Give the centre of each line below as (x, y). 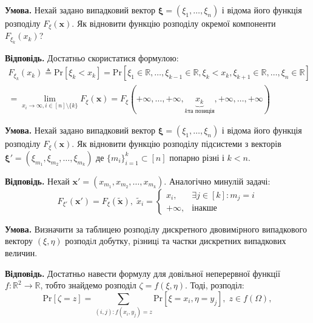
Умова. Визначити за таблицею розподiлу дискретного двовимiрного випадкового (156, 229)
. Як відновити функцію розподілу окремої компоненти (174, 23)
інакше (204, 209)
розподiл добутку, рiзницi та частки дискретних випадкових (176, 241)
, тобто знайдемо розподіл (88, 285)
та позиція (201, 111)
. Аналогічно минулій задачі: (217, 181)
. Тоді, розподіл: (215, 285)
